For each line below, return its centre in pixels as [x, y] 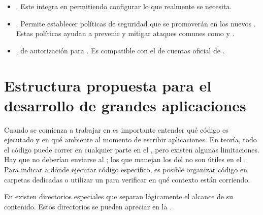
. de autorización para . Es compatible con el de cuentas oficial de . [120, 50]
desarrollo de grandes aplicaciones [125, 105]
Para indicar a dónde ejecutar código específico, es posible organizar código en [126, 170]
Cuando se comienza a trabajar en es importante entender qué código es [116, 129]
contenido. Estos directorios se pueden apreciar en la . [88, 206]
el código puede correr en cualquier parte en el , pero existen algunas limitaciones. [132, 149]
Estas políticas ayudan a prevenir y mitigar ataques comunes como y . [125, 33]
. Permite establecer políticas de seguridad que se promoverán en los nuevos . [136, 23]
